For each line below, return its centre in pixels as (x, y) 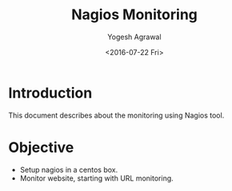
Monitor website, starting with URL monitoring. (96, 178)
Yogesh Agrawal (134, 37)
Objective (41, 147)
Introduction (50, 93)
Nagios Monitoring (134, 15)
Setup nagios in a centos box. (69, 169)
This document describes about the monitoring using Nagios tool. (116, 115)
